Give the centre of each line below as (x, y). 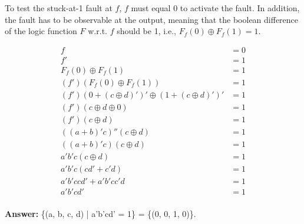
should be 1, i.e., (146, 31)
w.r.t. (98, 31)
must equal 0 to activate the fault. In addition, (215, 8)
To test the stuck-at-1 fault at (59, 8)
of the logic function (41, 31)
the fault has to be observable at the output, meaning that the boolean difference (152, 19)
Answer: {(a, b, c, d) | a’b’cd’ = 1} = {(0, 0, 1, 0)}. (100, 214)
